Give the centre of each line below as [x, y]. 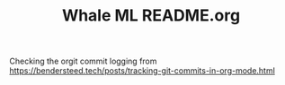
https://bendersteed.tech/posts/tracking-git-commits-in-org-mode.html [142, 71]
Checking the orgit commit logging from [83, 61]
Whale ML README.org [151, 16]
